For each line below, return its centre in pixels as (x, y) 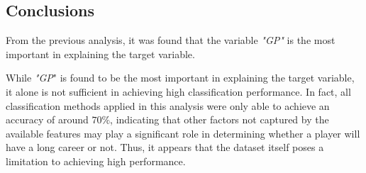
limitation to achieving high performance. (96, 161)
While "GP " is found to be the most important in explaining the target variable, (180, 78)
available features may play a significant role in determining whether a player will (183, 133)
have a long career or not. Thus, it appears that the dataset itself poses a (165, 147)
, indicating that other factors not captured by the (220, 119)
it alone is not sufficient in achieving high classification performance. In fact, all (178, 91)
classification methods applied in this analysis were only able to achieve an (168, 105)
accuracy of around (47, 119)
